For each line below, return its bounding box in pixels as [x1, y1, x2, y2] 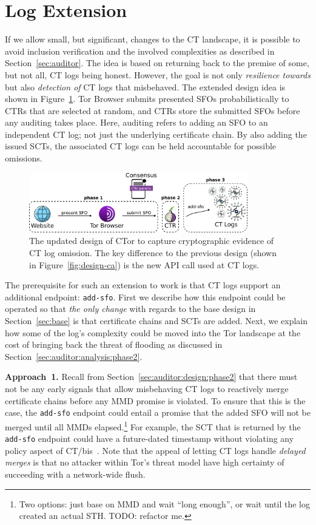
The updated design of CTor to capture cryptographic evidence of [29, 234, 274, 247]
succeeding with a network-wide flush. [5, 467, 146, 480]
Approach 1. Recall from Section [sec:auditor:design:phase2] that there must [5, 370, 298, 383]
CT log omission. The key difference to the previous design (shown [29, 246, 277, 259]
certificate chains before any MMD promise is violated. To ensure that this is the [5, 394, 306, 407]
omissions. [5, 152, 42, 164]
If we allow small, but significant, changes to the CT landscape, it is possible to [5, 33, 300, 46]
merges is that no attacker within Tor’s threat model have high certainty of [5, 456, 284, 469]
